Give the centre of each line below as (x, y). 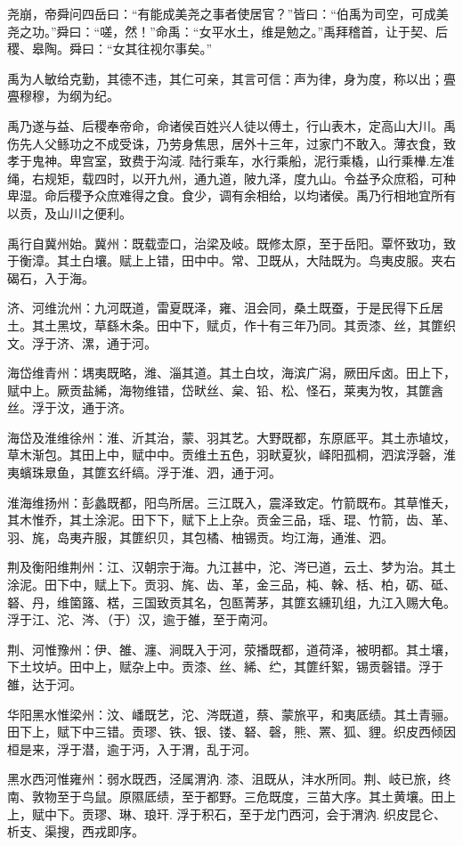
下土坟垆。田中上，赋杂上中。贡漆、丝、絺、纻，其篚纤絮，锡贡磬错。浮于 (225, 667)
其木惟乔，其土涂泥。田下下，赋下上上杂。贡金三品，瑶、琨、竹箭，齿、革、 (231, 520)
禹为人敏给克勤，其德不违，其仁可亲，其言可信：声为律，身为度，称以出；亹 (231, 78)
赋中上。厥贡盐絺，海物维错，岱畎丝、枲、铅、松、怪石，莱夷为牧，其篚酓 (225, 390)
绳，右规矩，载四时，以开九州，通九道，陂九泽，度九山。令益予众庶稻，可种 (231, 178)
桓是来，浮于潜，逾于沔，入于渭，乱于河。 (132, 748)
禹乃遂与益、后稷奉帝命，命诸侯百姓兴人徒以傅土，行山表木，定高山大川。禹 (231, 125)
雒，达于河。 (45, 684)
